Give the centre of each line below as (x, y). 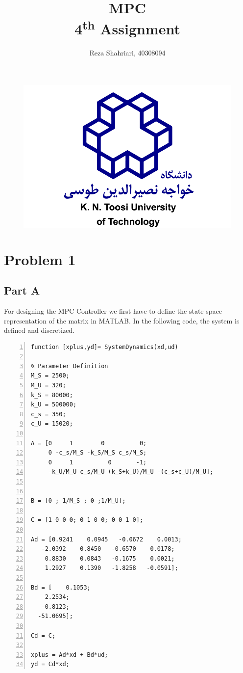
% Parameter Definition (70, 366)
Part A (22, 290)
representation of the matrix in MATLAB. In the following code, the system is (122, 320)
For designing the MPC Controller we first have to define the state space (113, 310)
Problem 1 (40, 259)
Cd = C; (43, 635)
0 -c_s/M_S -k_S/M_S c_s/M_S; (97, 453)
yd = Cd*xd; (50, 664)
